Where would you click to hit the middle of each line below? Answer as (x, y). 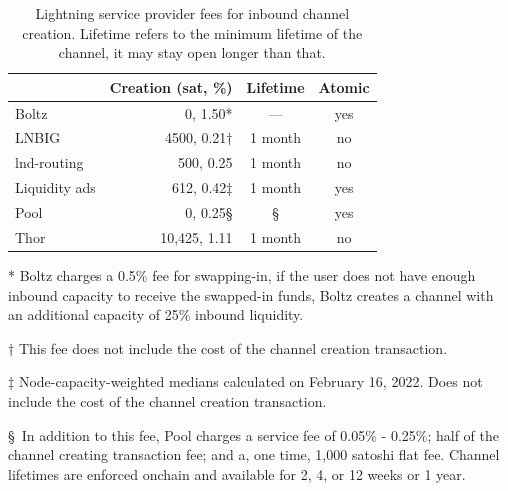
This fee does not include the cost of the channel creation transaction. (233, 347)
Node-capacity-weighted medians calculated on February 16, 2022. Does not (250, 381)
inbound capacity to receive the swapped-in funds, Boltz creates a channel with (251, 294)
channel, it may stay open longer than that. (192, 52)
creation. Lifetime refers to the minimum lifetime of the (192, 32)
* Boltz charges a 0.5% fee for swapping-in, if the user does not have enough (242, 274)
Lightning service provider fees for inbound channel (192, 13)
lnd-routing (49, 162)
